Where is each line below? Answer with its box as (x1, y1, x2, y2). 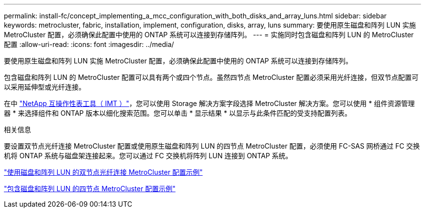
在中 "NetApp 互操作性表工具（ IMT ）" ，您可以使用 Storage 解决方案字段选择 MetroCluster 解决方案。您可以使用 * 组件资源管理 (4, 99, 415, 107)
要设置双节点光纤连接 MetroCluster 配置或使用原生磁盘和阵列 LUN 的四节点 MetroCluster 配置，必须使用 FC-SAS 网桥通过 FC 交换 (4, 142, 420, 150)
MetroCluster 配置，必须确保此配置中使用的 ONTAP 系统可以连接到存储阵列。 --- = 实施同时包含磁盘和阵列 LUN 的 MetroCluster (4, 30, 414, 39)
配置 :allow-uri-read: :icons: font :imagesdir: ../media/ (4, 40, 174, 48)
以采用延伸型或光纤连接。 (4, 83, 85, 91)
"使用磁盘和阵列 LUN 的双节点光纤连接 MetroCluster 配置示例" (4, 168, 203, 176)
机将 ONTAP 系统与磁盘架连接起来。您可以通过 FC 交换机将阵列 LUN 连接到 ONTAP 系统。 (4, 151, 293, 160)
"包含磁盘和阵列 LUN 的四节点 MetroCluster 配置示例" (4, 184, 176, 193)
